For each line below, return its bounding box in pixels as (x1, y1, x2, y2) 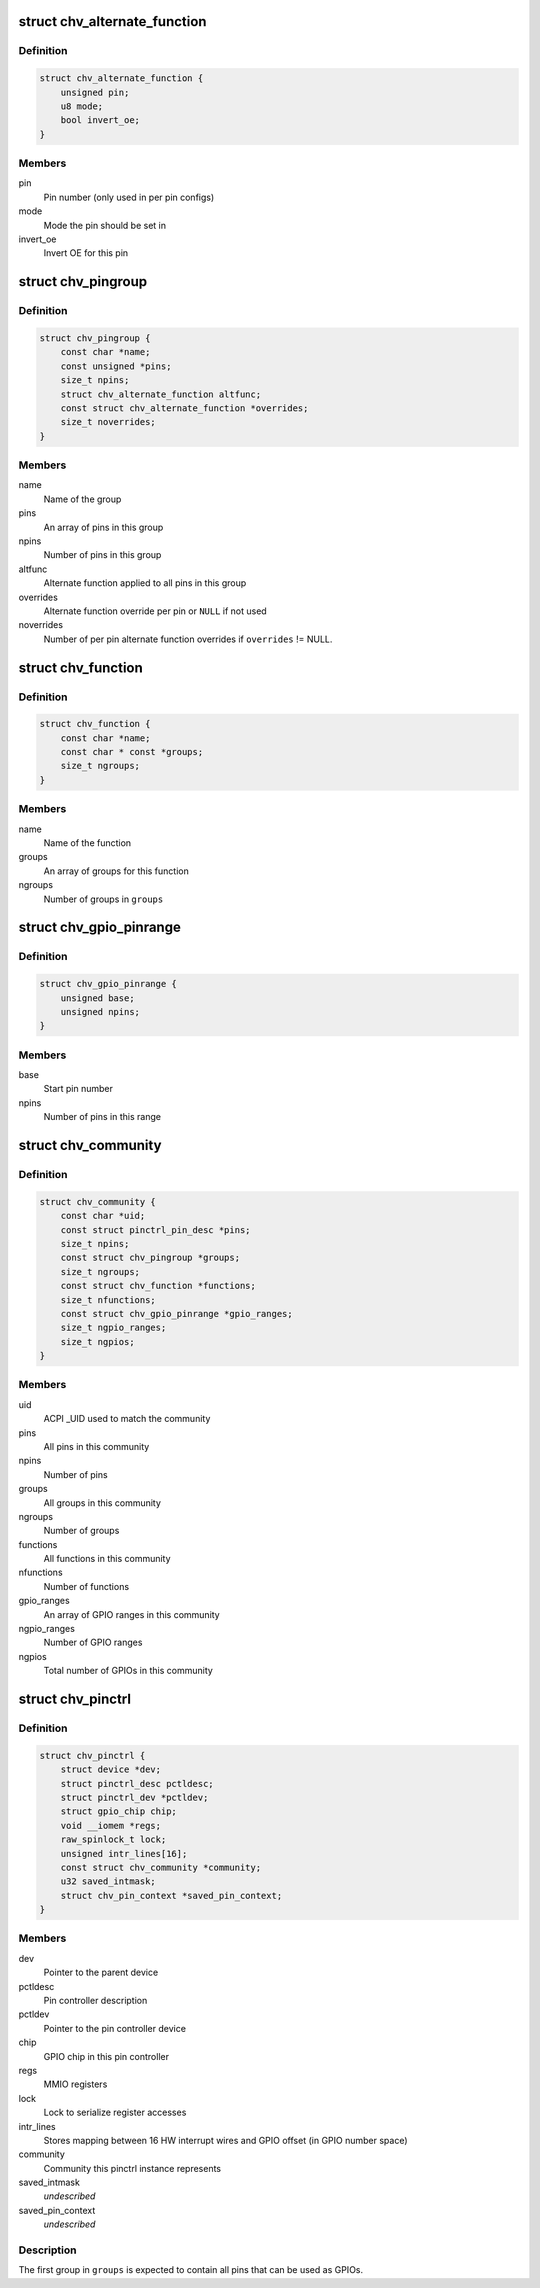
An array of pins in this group (43, 521, 164, 533)
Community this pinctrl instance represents (43, 2162, 222, 2174)
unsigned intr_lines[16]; (60, 1848, 188, 1859)
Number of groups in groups (43, 893, 164, 905)
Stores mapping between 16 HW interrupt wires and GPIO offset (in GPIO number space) (43, 2134, 408, 2146)
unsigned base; (60, 992, 135, 1004)
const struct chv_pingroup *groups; (60, 1252, 240, 1264)
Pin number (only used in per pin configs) (43, 191, 215, 203)
